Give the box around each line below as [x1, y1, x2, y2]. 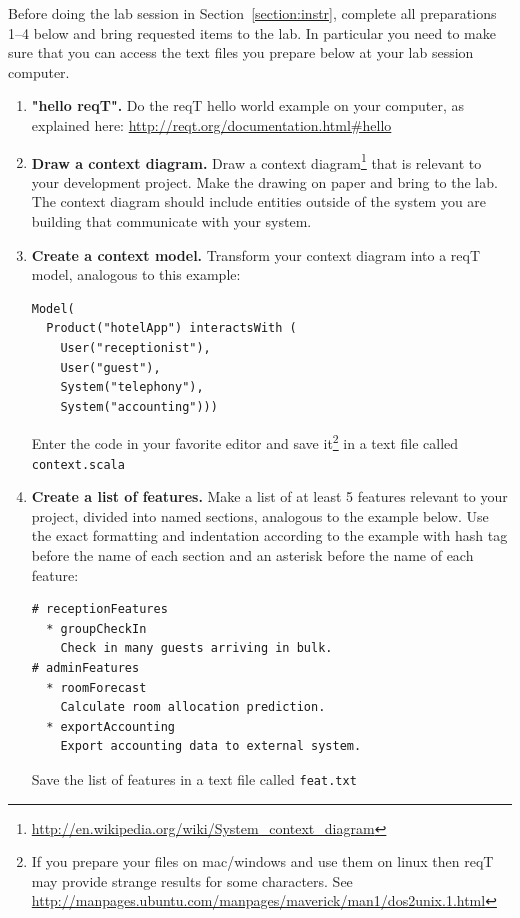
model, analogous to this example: [31, 264, 241, 285]
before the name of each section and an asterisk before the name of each [31, 545, 474, 566]
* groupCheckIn [46, 621, 147, 636]
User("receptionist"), [60, 340, 211, 355]
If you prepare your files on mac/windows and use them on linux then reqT [31, 851, 494, 872]
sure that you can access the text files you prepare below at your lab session [8, 42, 474, 63]
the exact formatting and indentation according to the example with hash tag [31, 525, 508, 546]
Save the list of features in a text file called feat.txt [31, 768, 357, 789]
